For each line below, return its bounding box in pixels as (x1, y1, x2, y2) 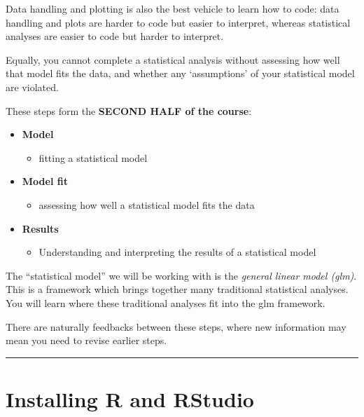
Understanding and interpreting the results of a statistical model (38, 245, 316, 259)
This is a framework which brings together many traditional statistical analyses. (6, 282, 349, 296)
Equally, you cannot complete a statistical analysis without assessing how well (6, 52, 340, 67)
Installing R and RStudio (6, 384, 254, 413)
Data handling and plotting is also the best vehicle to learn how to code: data (6, 1, 339, 15)
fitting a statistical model (38, 150, 148, 165)
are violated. (6, 79, 59, 94)
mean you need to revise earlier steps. (6, 333, 167, 348)
